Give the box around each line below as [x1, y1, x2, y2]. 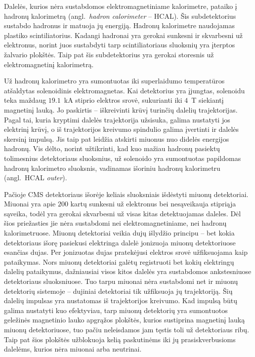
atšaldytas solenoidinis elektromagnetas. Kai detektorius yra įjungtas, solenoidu [4, 85, 245, 95]
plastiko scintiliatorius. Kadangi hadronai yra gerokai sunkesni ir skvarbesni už [4, 30, 243, 40]
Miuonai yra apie [4, 198, 56, 209]
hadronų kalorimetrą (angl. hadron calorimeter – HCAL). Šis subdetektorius [4, 10, 236, 21]
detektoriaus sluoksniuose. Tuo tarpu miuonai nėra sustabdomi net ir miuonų [4, 276, 238, 286]
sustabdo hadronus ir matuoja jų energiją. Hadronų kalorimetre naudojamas [4, 20, 235, 31]
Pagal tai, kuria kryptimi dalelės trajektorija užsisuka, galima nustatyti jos [4, 114, 230, 124]
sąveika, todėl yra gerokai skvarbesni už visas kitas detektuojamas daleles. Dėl [4, 208, 241, 218]
